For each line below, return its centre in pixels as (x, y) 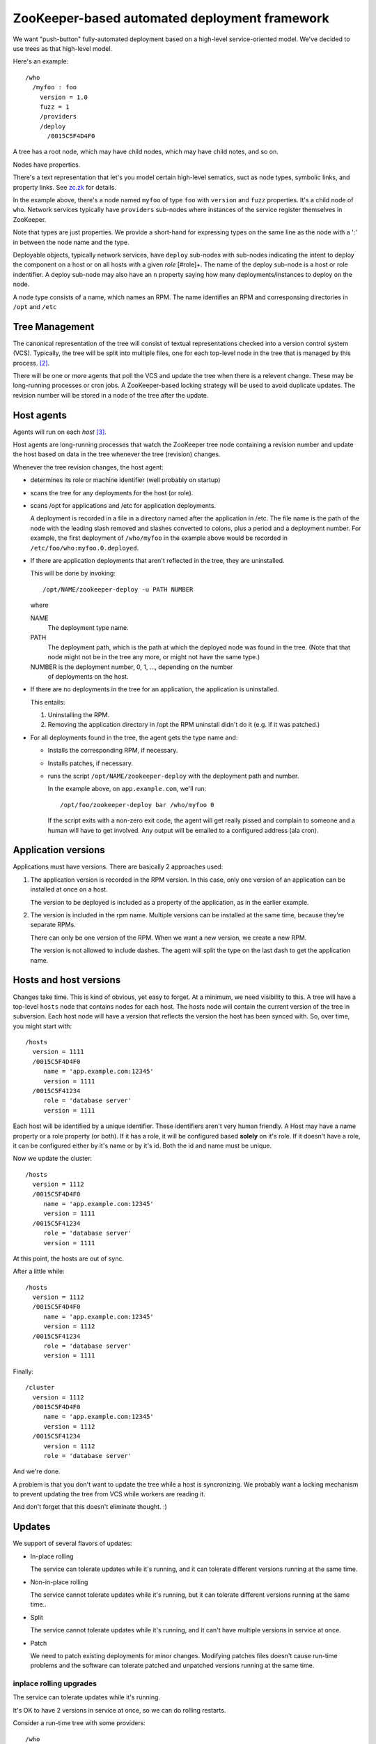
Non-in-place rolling (59, 1582)
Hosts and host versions (67, 980)
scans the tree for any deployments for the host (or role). (112, 493)
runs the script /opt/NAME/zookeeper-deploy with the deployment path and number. (173, 776)
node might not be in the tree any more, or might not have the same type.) (154, 657)
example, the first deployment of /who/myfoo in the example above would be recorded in (159, 538)
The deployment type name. (88, 627)
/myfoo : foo (55, 88)
